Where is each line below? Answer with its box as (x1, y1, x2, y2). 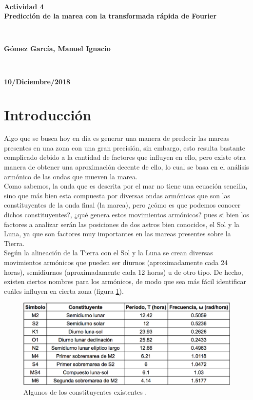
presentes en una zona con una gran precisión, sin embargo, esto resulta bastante (4, 142, 245, 152)
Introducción (4, 105, 92, 125)
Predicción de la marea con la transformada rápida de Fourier (4, 11, 217, 21)
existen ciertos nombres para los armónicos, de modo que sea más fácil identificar (4, 276, 246, 286)
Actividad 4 (4, 1, 44, 11)
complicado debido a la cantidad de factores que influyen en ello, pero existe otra (4, 152, 246, 162)
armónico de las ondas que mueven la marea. (4, 171, 137, 181)
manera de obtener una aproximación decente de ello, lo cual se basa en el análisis (4, 162, 249, 172)
